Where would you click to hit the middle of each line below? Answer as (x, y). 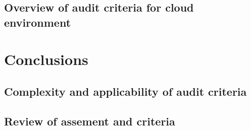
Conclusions (46, 59)
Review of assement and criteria (90, 121)
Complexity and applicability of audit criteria (125, 91)
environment (38, 22)
